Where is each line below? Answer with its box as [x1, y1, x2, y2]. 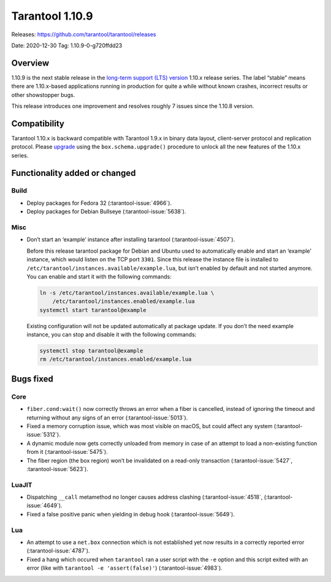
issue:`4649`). [26, 502, 63, 509]
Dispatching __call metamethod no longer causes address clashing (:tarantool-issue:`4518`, [26, 494, 263, 501]
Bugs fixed [11, 373, 53, 384]
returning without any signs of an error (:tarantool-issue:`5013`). [26, 414, 188, 421]
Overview [11, 58, 50, 68]
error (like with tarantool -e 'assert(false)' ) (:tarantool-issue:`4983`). [26, 564, 223, 572]
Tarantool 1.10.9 [11, 9, 93, 23]
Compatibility [11, 118, 64, 129]
